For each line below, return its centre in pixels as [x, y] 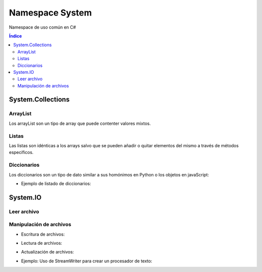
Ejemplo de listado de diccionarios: [56, 183]
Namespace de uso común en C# [42, 27]
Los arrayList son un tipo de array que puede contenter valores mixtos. [80, 123]
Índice [15, 36]
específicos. [21, 153]
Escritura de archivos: [43, 234]
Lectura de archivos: [42, 243]
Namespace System [50, 13]
